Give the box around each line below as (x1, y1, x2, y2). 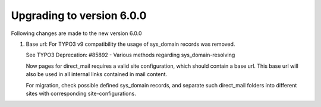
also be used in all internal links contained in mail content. (26, 71, 168, 78)
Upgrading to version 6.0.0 (11, 9, 147, 22)
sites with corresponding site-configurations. (26, 90, 136, 97)
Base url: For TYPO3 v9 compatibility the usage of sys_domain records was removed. (26, 40, 235, 48)
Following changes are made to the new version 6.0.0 (11, 30, 142, 37)
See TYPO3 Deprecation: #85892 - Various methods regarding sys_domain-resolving (26, 51, 235, 59)
